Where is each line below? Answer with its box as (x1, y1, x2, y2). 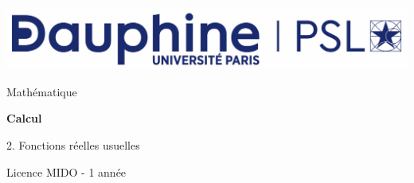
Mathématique (6, 83, 77, 99)
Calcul (6, 110, 42, 127)
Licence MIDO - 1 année (6, 163, 127, 180)
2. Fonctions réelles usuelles (6, 137, 140, 154)
